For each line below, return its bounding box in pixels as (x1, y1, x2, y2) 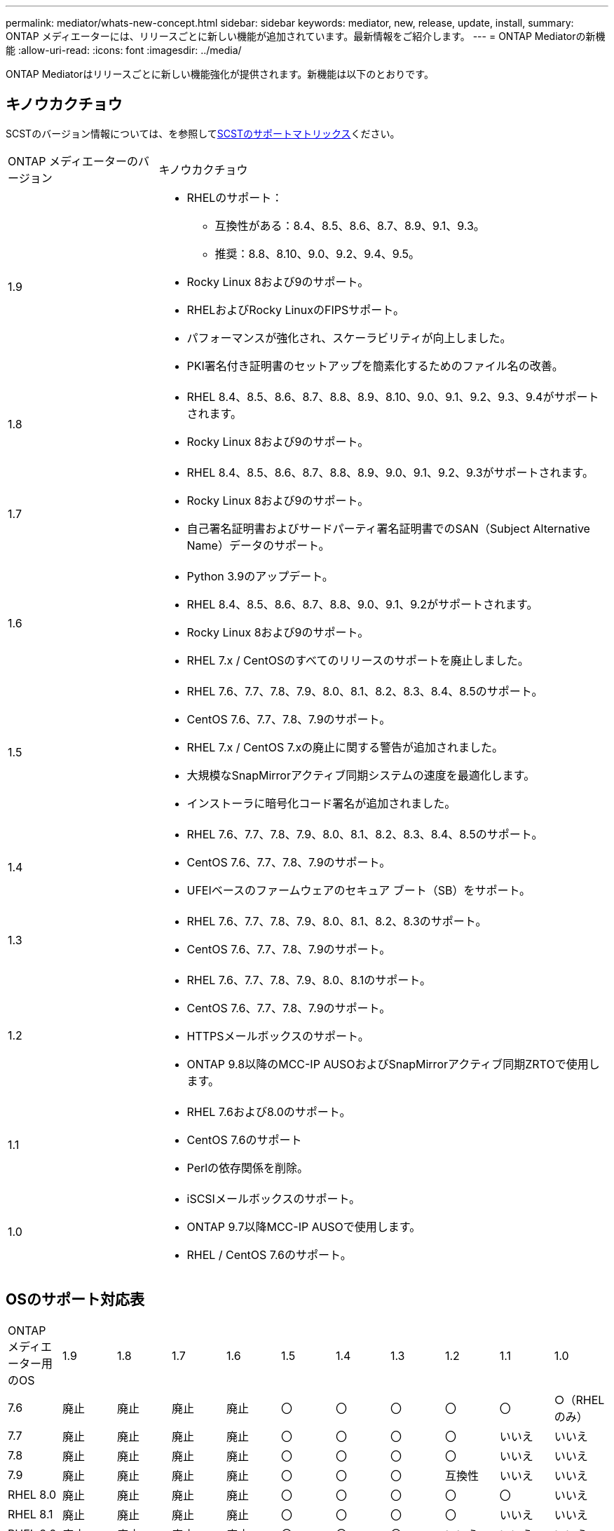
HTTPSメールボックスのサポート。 (186, 1028, 369, 1043)
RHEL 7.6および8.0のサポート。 (186, 1104, 351, 1119)
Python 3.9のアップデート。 (186, 569, 334, 583)
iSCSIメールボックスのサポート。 (186, 1191, 361, 1206)
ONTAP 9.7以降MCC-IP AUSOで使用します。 (186, 1219, 421, 1234)
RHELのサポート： (186, 190, 283, 205)
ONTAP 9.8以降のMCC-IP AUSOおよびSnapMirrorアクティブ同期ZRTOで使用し (186, 1056, 600, 1071)
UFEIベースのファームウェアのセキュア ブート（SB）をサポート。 (186, 883, 531, 897)
